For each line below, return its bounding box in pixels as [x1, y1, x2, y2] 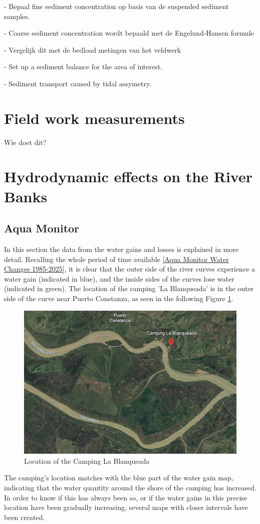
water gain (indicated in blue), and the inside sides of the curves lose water [4, 273, 234, 284]
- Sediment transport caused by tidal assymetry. [4, 78, 152, 88]
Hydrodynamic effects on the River [4, 166, 252, 187]
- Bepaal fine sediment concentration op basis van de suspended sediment [4, 1, 229, 11]
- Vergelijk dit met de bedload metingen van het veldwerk [4, 44, 181, 55]
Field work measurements [4, 107, 185, 128]
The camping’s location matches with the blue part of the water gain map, [4, 472, 233, 483]
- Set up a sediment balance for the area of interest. [4, 61, 163, 72]
